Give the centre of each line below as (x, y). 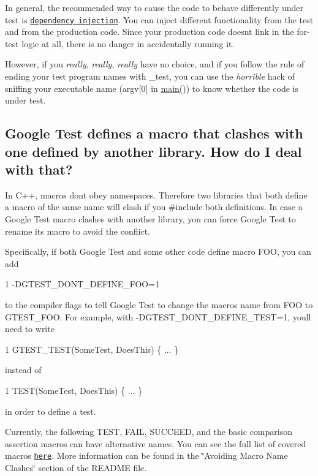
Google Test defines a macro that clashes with (154, 133)
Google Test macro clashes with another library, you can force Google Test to (150, 218)
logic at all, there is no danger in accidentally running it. (128, 43)
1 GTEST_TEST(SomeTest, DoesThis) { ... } (92, 349)
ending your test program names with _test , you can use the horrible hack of (150, 76)
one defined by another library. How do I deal (153, 151)
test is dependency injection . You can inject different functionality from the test (159, 19)
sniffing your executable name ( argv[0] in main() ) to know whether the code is (152, 88)
